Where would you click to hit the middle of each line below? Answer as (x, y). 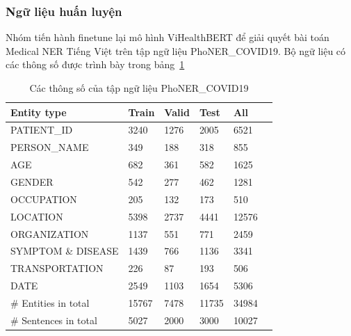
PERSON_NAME (50, 147)
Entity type (39, 112)
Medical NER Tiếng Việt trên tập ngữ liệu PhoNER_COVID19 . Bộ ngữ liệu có (176, 50)
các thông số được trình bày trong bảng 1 (95, 64)
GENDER (32, 181)
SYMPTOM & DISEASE (65, 251)
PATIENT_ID (42, 130)
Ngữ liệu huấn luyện (64, 11)
